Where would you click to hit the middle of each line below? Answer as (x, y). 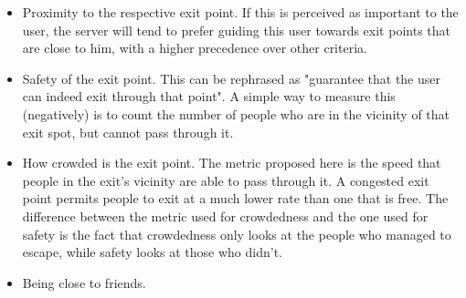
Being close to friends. (84, 282)
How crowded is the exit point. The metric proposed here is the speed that (232, 163)
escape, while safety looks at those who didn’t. (152, 252)
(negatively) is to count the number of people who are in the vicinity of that (236, 113)
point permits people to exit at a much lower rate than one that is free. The (235, 198)
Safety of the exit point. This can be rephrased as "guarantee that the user (231, 78)
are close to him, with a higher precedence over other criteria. (195, 48)
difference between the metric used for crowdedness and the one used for (225, 216)
